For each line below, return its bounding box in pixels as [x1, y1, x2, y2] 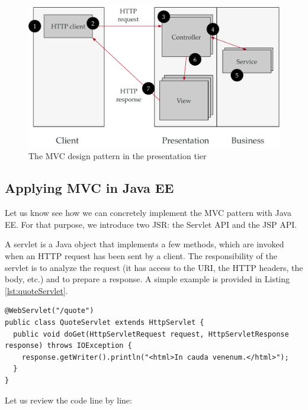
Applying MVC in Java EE [5, 179, 174, 197]
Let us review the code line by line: [5, 393, 132, 406]
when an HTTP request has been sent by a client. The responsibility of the [5, 249, 277, 262]
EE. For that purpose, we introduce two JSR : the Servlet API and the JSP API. [5, 218, 297, 230]
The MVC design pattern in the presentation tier [28, 150, 207, 162]
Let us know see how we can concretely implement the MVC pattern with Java [5, 206, 291, 219]
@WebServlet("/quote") [5, 306, 94, 315]
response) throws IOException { [5, 341, 132, 350]
